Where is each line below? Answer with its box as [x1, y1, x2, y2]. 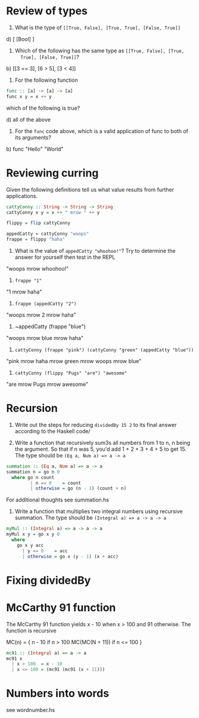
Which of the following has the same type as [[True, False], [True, [14, 47, 185, 54]
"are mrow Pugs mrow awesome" [6, 380, 89, 388]
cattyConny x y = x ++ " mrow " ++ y [6, 209, 100, 215]
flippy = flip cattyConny [6, 220, 70, 226]
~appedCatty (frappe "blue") [14, 323, 86, 330]
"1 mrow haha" [6, 288, 42, 295]
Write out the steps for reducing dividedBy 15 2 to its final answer [14, 421, 177, 428]
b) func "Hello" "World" [6, 145, 64, 153]
